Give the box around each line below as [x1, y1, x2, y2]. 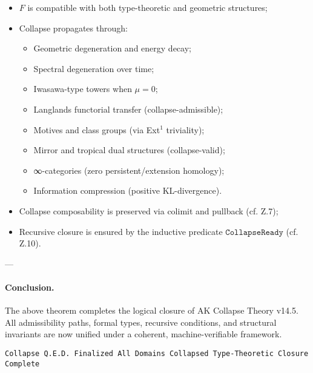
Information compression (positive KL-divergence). [33, 184, 222, 197]
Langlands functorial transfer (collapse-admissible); [33, 102, 223, 115]
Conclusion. [5, 280, 54, 293]
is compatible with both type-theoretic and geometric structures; [27, 1, 268, 13]
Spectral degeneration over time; [33, 62, 154, 74]
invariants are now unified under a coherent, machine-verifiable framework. [5, 328, 282, 340]
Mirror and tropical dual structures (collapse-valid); [33, 144, 225, 156]
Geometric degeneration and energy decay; [33, 42, 191, 54]
